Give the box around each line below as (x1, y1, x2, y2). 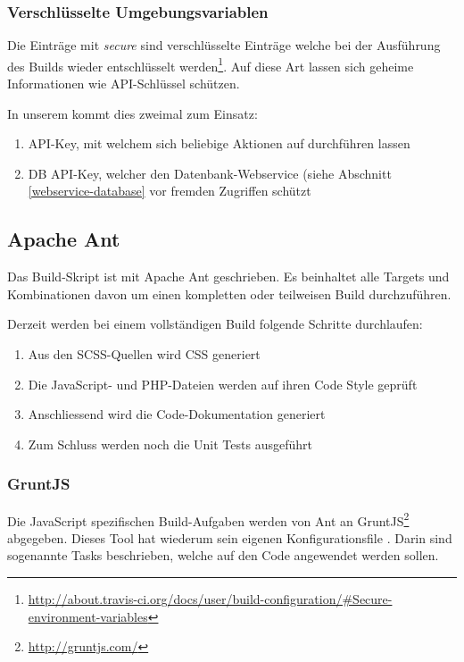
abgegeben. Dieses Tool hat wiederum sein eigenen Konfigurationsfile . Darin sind (7, 528, 452, 547)
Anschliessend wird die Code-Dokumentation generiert (28, 405, 326, 423)
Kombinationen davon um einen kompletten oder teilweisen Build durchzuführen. (7, 284, 452, 303)
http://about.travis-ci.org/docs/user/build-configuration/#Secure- (28, 590, 393, 608)
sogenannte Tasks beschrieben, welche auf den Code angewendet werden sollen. (7, 546, 439, 565)
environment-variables (28, 607, 148, 625)
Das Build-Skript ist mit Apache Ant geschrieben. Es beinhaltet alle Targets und (7, 267, 450, 286)
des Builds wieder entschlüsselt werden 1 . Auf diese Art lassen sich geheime (7, 54, 414, 75)
